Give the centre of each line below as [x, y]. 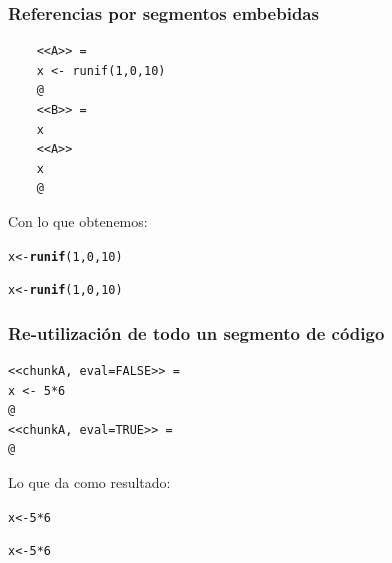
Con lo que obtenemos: [78, 220]
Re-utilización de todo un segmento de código [196, 332]
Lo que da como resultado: [89, 482]
